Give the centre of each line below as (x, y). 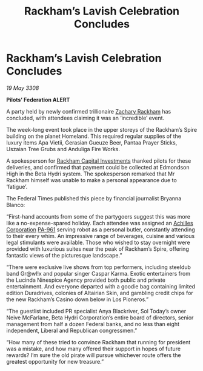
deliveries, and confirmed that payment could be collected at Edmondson (98, 167)
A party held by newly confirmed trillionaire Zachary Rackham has (89, 111)
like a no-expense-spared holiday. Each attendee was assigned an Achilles (100, 223)
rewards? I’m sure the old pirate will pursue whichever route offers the (94, 355)
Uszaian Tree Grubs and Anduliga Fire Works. (63, 149)
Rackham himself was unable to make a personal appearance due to (92, 180)
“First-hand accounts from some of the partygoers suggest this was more (98, 216)
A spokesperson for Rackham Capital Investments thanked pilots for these (99, 161)
